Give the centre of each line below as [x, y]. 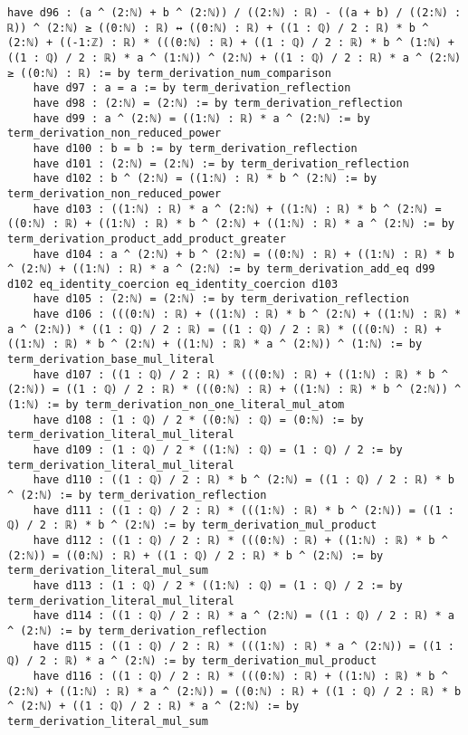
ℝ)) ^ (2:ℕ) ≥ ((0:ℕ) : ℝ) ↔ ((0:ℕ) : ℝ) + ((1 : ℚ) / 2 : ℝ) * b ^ [218, 28]
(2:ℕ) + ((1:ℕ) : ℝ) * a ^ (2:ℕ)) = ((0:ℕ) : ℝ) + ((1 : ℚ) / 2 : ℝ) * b [234, 691]
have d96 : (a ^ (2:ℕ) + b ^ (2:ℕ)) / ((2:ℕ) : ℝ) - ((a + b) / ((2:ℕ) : [234, 13]
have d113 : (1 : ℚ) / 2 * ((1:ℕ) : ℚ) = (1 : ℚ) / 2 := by [218, 585]
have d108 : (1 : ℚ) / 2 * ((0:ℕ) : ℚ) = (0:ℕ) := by [198, 420]
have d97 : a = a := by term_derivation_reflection [192, 88]
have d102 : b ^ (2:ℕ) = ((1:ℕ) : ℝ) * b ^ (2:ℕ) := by [205, 179]
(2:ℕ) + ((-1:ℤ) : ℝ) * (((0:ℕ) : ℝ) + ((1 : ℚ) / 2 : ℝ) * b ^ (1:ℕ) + [231, 43]
